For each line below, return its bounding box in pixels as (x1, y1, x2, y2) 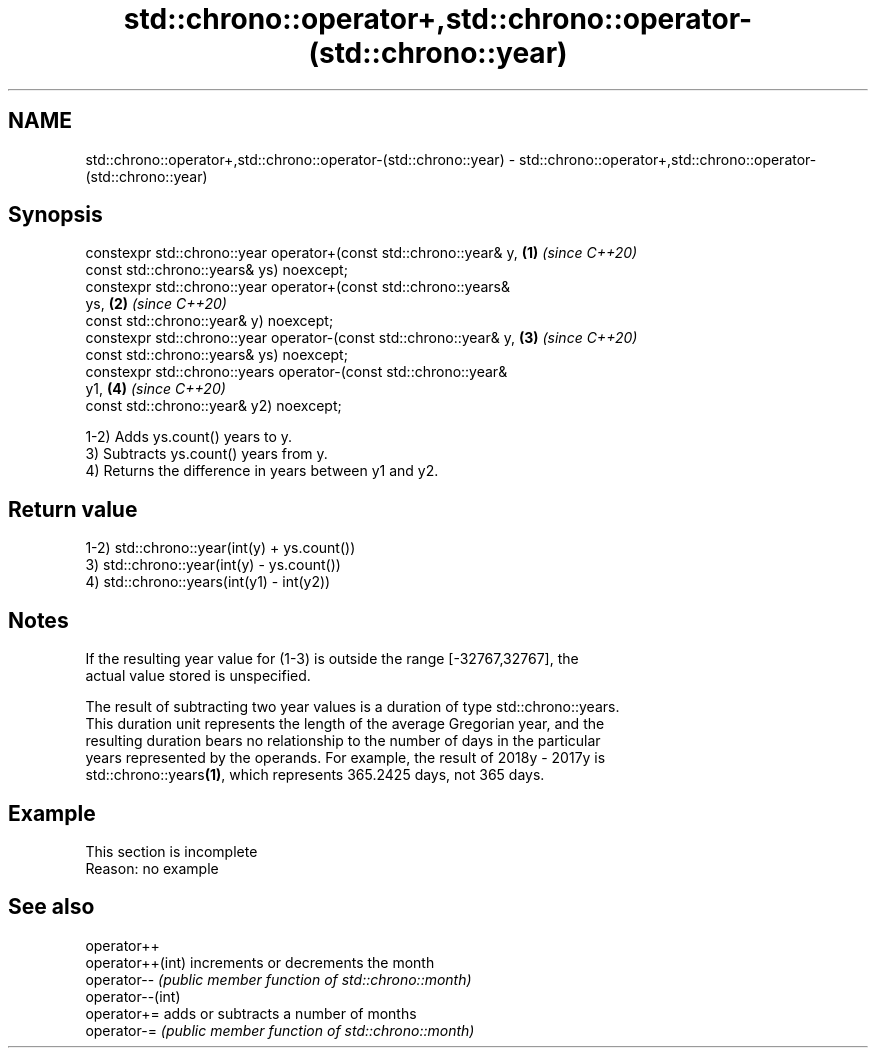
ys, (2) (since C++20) (85, 295, 227, 313)
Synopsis (8, 202, 103, 228)
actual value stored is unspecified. (85, 667, 311, 685)
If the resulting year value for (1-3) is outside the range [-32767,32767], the (85, 650, 579, 668)
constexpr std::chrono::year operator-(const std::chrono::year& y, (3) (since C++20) (85, 329, 638, 347)
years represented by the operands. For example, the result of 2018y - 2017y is (85, 749, 606, 767)
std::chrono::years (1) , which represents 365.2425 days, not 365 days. (85, 766, 545, 784)
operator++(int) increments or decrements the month (85, 953, 435, 971)
